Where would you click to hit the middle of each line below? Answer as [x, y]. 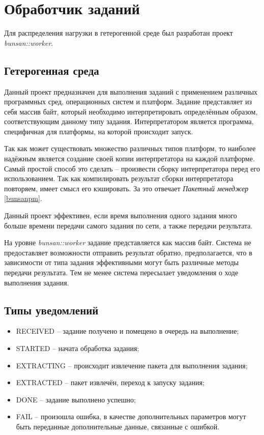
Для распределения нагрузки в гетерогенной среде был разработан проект [119, 33]
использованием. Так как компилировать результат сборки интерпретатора [119, 178]
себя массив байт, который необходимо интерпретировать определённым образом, [131, 111]
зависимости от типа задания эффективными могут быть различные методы [122, 262]
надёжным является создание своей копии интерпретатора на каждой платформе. [129, 158]
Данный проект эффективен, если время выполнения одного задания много [121, 215]
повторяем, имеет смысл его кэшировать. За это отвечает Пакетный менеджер [126, 188]
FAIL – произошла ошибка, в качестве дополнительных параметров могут [131, 416]
